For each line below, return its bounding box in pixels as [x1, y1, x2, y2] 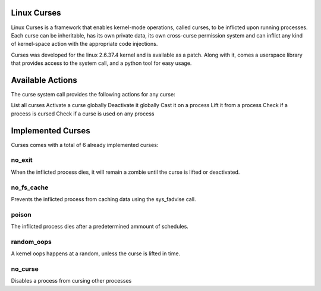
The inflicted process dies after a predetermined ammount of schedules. [11, 223, 188, 230]
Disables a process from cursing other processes [11, 277, 132, 284]
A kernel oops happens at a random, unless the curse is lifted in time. [11, 250, 181, 257]
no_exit [11, 156, 33, 164]
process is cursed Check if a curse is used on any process [11, 110, 155, 117]
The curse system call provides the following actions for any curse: [11, 90, 175, 98]
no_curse [11, 265, 39, 273]
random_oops [11, 237, 52, 246]
